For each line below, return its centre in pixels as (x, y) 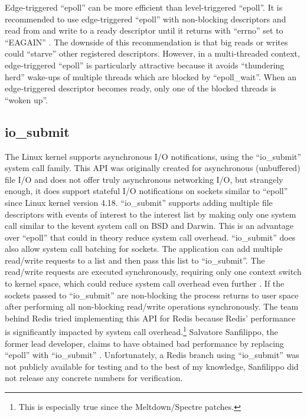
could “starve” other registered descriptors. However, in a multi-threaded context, (152, 53)
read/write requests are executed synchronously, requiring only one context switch (153, 272)
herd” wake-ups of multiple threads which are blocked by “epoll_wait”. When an (151, 76)
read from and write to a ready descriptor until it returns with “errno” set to (144, 30)
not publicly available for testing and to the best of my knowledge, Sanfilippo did (152, 366)
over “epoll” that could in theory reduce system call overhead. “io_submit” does (150, 237)
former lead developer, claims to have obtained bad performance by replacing (144, 343)
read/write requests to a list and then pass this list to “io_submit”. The (135, 260)
